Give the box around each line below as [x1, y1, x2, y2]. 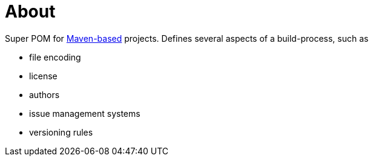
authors [29, 89, 60, 100]
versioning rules [29, 126, 93, 137]
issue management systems [29, 108, 140, 119]
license [29, 70, 58, 81]
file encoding [29, 51, 81, 62]
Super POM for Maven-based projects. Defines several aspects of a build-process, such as [5, 33, 369, 44]
